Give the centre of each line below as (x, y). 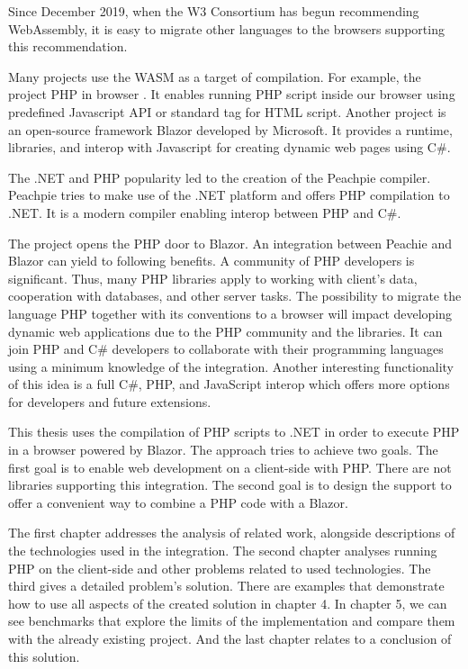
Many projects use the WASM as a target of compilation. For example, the (215, 76)
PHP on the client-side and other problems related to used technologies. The (220, 568)
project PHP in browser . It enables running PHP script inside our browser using (232, 94)
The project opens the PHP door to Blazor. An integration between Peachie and (230, 243)
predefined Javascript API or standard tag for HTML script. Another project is (227, 111)
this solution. (44, 656)
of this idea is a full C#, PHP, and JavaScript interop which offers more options (229, 384)
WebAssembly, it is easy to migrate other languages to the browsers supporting (226, 28)
